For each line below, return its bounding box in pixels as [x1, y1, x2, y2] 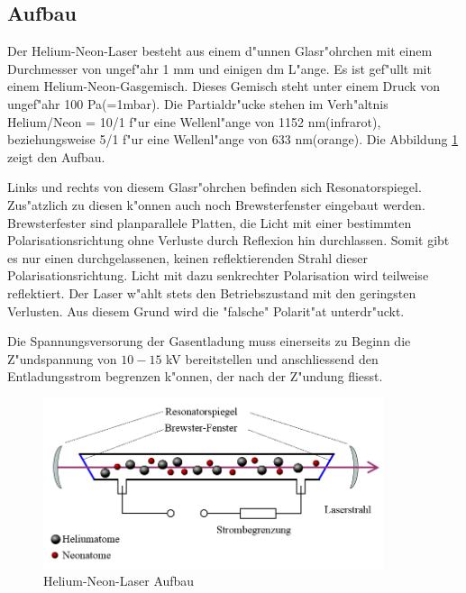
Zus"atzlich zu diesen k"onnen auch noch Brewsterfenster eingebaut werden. [7, 195, 425, 214]
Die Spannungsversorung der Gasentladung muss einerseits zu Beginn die [7, 332, 411, 351]
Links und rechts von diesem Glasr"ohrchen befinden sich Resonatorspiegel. [7, 178, 422, 196]
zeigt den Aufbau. [7, 147, 105, 166]
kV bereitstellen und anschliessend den [166, 349, 379, 368]
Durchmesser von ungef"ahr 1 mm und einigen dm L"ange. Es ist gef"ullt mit [7, 59, 432, 78]
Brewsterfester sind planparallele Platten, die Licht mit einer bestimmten [7, 213, 412, 232]
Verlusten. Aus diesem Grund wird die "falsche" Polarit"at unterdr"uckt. [7, 301, 405, 320]
